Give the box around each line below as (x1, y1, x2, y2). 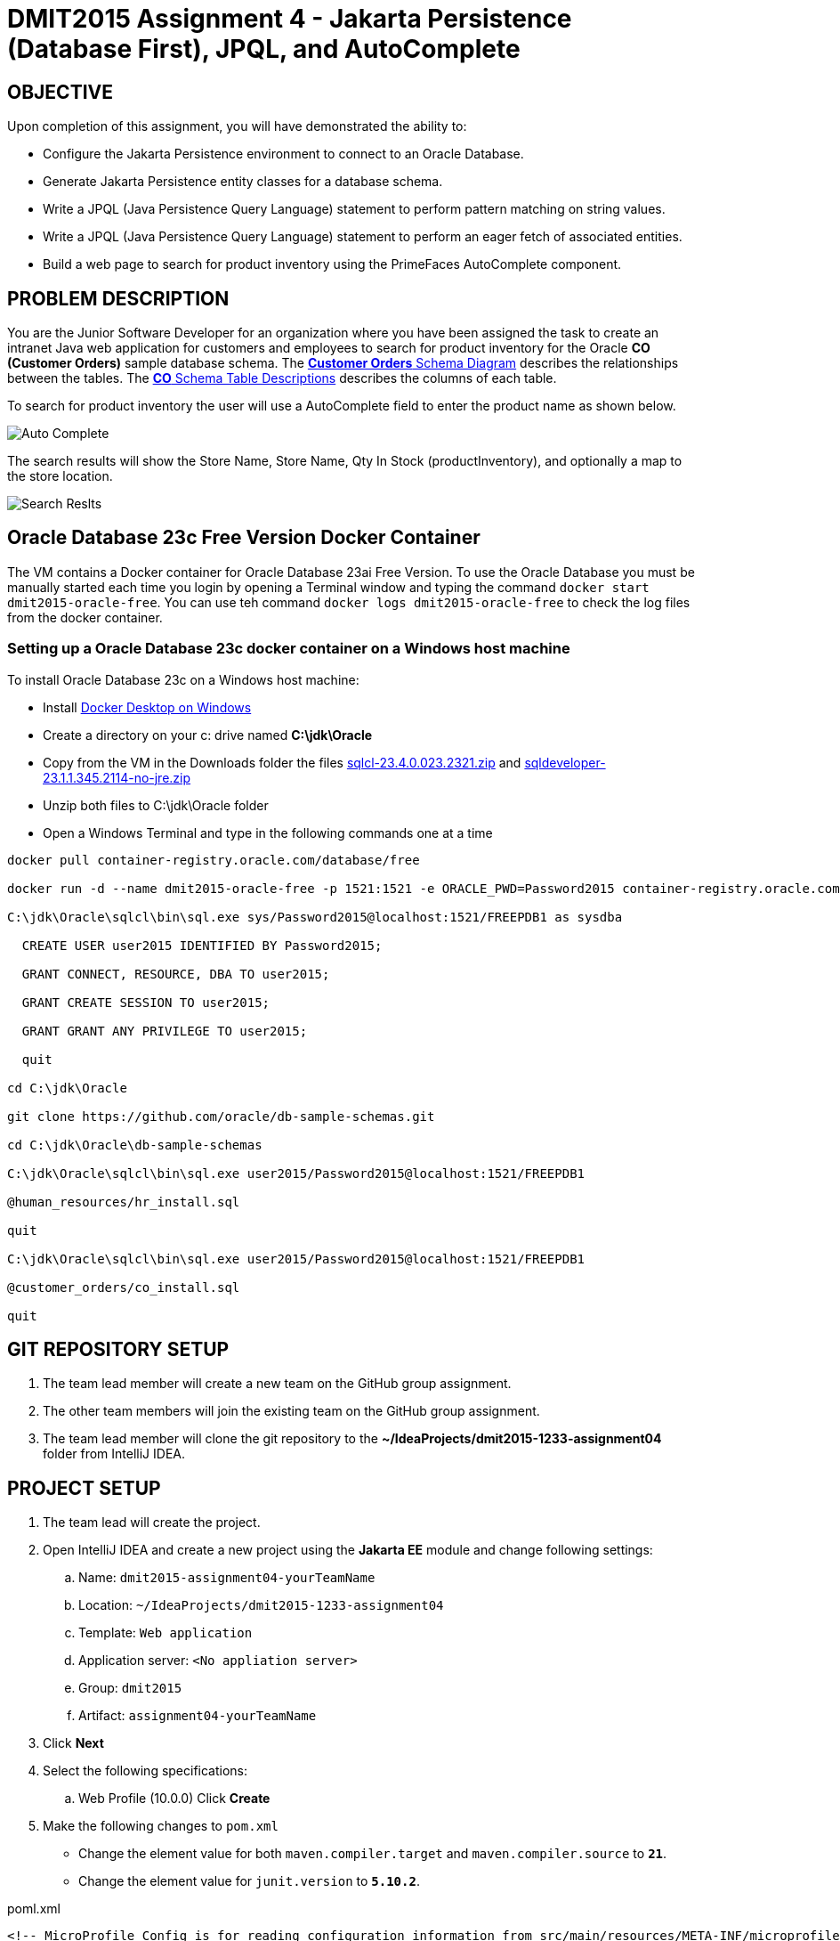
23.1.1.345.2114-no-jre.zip (43, 769, 191, 785)
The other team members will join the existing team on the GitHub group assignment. (43, 1403, 540, 1419)
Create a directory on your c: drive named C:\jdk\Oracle (43, 727, 373, 743)
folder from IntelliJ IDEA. (43, 1446, 186, 1462)
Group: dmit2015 (78, 1680, 182, 1696)
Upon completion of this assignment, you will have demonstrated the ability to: (7, 118, 467, 134)
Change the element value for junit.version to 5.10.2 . (78, 1873, 420, 1889)
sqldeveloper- (524, 754, 606, 770)
